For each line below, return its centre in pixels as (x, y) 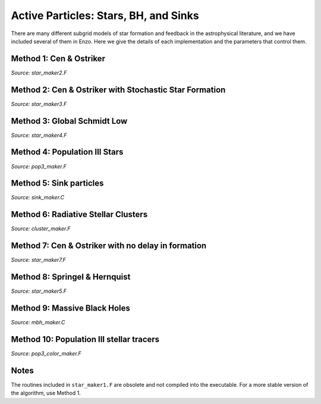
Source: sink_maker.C (38, 198)
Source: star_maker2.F (39, 73)
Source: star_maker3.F (39, 104)
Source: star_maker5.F (39, 291)
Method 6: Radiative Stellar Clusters (79, 214)
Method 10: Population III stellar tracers (85, 339)
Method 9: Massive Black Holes (71, 308)
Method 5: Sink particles (57, 184)
